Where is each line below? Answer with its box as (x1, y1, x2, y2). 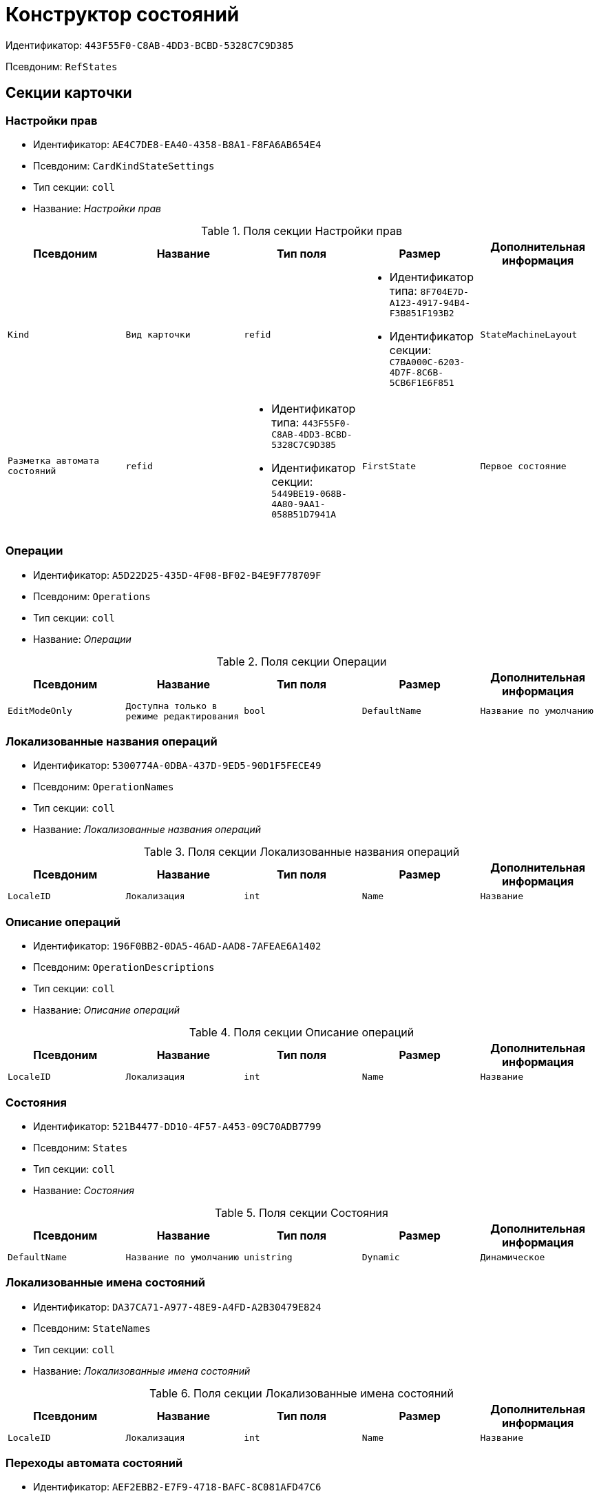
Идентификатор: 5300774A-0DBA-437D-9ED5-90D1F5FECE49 (33, 759, 322, 772)
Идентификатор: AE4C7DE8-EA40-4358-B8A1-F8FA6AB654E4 (33, 138, 322, 150)
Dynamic (361, 1251, 400, 1262)
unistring (244, 1251, 293, 1262)
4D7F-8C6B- (389, 367, 444, 378)
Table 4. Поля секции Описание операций (189, 1025, 414, 1040)
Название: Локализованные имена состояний (33, 1364, 251, 1377)
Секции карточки (6, 84, 132, 102)
